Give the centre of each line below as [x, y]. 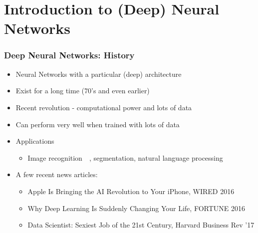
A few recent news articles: [57, 174]
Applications [35, 141]
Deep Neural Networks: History [69, 55]
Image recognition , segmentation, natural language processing [125, 157]
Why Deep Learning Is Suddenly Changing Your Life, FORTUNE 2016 [136, 208]
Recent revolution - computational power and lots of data [104, 107]
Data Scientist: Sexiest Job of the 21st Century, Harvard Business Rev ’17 [141, 225]
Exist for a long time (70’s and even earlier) [83, 91]
